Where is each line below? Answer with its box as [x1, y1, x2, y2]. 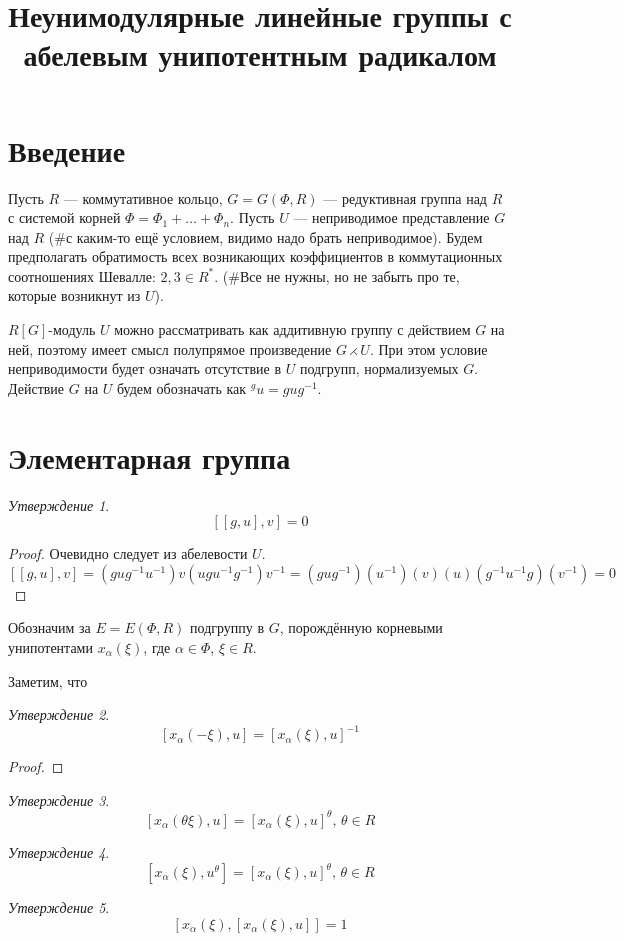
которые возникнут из [8, 285, 141, 306]
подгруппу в [190, 617, 265, 638]
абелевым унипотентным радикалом [23, 34, 497, 75]
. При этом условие [369, 338, 488, 359]
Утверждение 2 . [8, 704, 110, 725]
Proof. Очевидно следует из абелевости [8, 543, 248, 564]
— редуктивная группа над [323, 187, 487, 208]
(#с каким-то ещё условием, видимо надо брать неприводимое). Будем [48, 226, 483, 247]
